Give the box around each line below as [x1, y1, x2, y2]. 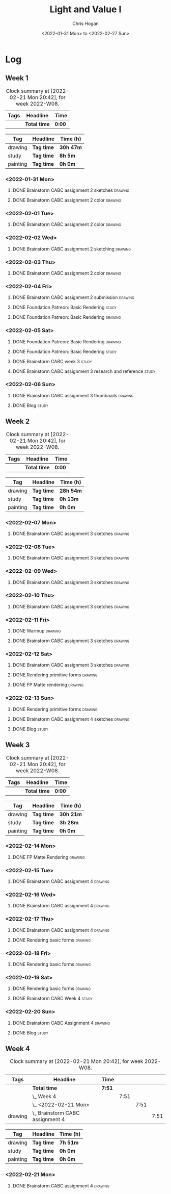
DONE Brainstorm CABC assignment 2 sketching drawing [12, 246, 131, 252]
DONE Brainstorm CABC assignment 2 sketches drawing [12, 187, 130, 193]
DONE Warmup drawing [12, 628, 61, 634]
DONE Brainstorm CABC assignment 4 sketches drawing [12, 716, 130, 722]
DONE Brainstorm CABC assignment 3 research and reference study [12, 368, 156, 374]
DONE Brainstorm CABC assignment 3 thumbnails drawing [12, 392, 134, 398]
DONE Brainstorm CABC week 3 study [12, 358, 92, 364]
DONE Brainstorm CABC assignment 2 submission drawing [12, 294, 135, 300]
